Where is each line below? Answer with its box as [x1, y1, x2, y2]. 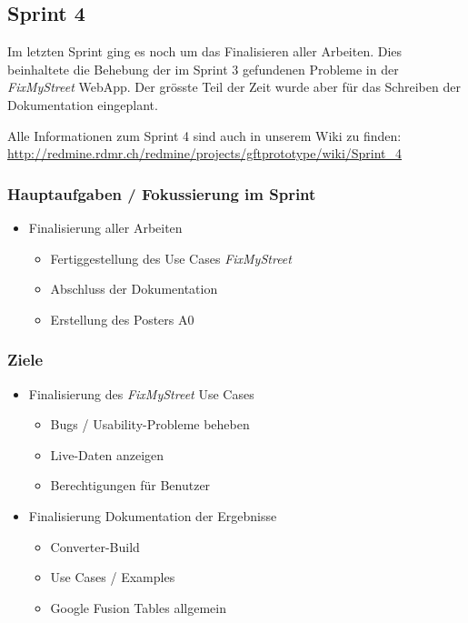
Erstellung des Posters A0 [50, 309, 194, 328]
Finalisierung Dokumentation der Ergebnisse [28, 506, 277, 525]
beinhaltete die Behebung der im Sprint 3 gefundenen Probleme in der [7, 59, 399, 78]
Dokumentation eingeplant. [7, 95, 158, 114]
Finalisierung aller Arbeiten [28, 217, 183, 236]
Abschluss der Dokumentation [50, 279, 218, 298]
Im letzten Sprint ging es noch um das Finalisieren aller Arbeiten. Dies [7, 42, 403, 61]
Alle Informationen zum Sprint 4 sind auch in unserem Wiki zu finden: [7, 126, 402, 145]
